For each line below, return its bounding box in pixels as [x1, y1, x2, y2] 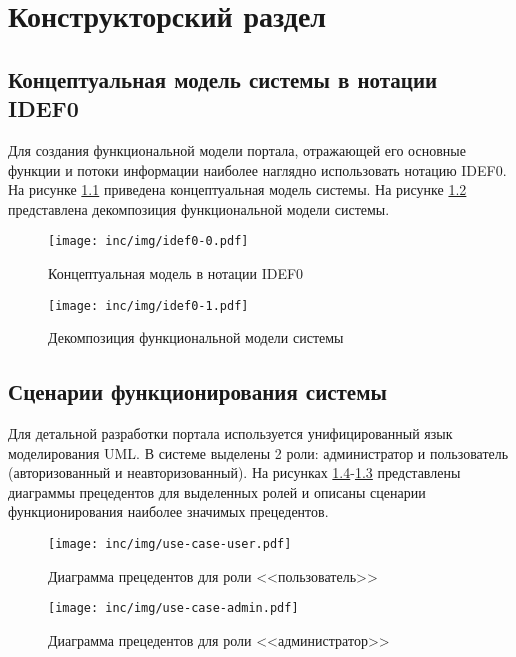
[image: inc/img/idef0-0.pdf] [48, 234, 249, 249]
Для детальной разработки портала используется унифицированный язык [8, 423, 453, 444]
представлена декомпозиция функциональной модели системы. [8, 198, 390, 219]
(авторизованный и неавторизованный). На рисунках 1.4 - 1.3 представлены [8, 462, 461, 483]
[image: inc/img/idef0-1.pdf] [48, 298, 249, 313]
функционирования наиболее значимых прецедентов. [8, 501, 329, 522]
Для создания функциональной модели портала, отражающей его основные [8, 139, 466, 160]
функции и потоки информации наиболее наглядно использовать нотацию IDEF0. [8, 159, 507, 180]
